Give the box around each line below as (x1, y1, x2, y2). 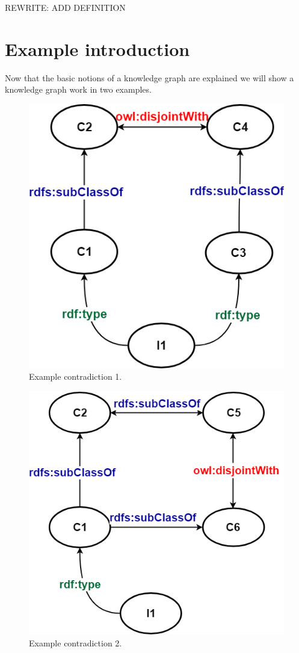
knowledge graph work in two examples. (5, 83, 152, 96)
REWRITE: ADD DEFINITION (5, 1, 126, 13)
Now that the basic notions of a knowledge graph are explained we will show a (5, 71, 294, 84)
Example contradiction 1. (29, 370, 122, 383)
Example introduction (5, 36, 190, 61)
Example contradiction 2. (29, 636, 122, 649)
